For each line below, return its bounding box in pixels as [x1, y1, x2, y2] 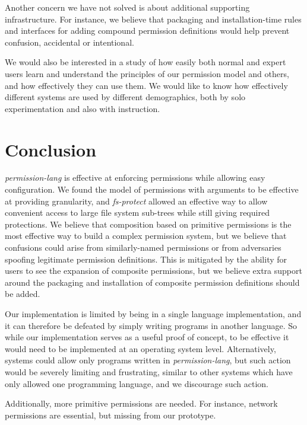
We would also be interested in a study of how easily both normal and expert [5, 56, 286, 68]
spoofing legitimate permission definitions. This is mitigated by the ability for [5, 253, 287, 265]
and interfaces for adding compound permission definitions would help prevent [5, 24, 290, 37]
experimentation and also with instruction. [5, 102, 160, 114]
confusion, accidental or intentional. [5, 36, 134, 48]
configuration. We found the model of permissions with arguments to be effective [5, 183, 299, 196]
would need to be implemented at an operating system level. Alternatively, [5, 342, 276, 354]
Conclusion [5, 137, 97, 161]
